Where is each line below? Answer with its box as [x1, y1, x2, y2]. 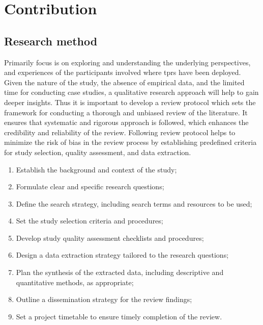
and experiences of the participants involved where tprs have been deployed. [4, 67, 241, 78]
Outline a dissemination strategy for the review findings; [16, 294, 192, 305]
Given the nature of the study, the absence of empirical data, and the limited [4, 77, 245, 87]
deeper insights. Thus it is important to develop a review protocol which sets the [4, 96, 256, 107]
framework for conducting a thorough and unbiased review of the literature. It [4, 107, 248, 117]
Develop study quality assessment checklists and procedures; [16, 232, 204, 243]
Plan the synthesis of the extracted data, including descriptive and [16, 267, 224, 278]
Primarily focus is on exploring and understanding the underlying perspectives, [4, 57, 251, 67]
